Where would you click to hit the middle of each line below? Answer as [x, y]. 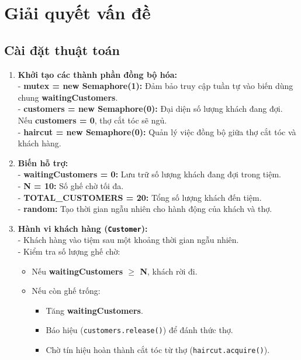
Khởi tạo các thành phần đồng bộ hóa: [97, 74]
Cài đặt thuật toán [62, 49]
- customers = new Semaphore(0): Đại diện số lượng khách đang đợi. [150, 109]
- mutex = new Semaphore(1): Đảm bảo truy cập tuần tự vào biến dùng [155, 86]
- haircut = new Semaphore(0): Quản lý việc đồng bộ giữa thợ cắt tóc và [157, 131]
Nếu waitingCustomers [77, 271]
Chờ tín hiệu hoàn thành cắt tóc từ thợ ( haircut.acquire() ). [158, 349]
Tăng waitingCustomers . [94, 310]
